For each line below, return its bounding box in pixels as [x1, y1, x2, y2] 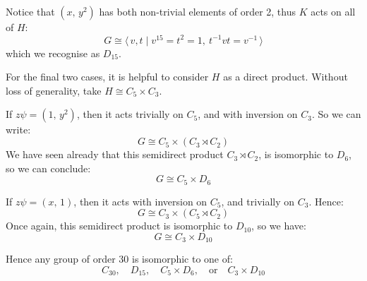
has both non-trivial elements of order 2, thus [99, 4, 296, 18]
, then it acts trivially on [76, 107, 183, 121]
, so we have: [251, 218, 306, 233]
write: [6, 122, 31, 137]
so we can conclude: [6, 160, 91, 175]
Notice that [6, 4, 55, 18]
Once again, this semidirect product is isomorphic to [6, 218, 233, 233]
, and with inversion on [198, 107, 298, 121]
